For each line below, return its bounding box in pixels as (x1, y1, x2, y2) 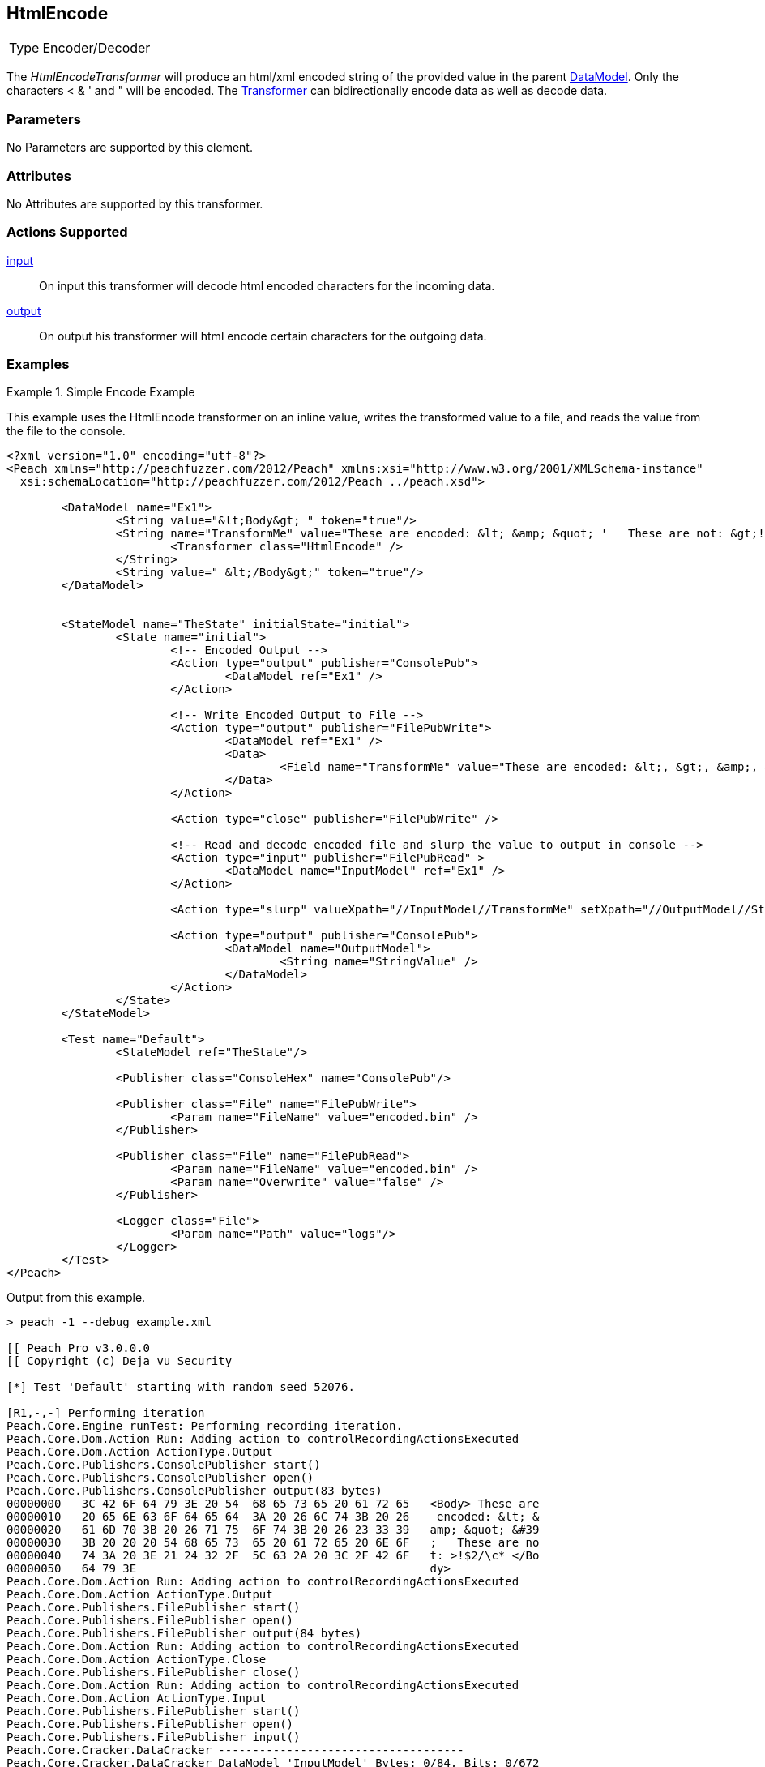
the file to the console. (6, 424, 126, 439)
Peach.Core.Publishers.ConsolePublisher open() (6, 1471, 314, 1485)
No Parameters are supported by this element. (6, 140, 253, 155)
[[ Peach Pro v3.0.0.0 (6, 1341, 151, 1355)
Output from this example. (6, 1290, 146, 1305)
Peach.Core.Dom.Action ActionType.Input (6, 1692, 267, 1705)
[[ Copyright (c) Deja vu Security (6, 1354, 233, 1368)
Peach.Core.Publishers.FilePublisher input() (6, 1731, 301, 1744)
